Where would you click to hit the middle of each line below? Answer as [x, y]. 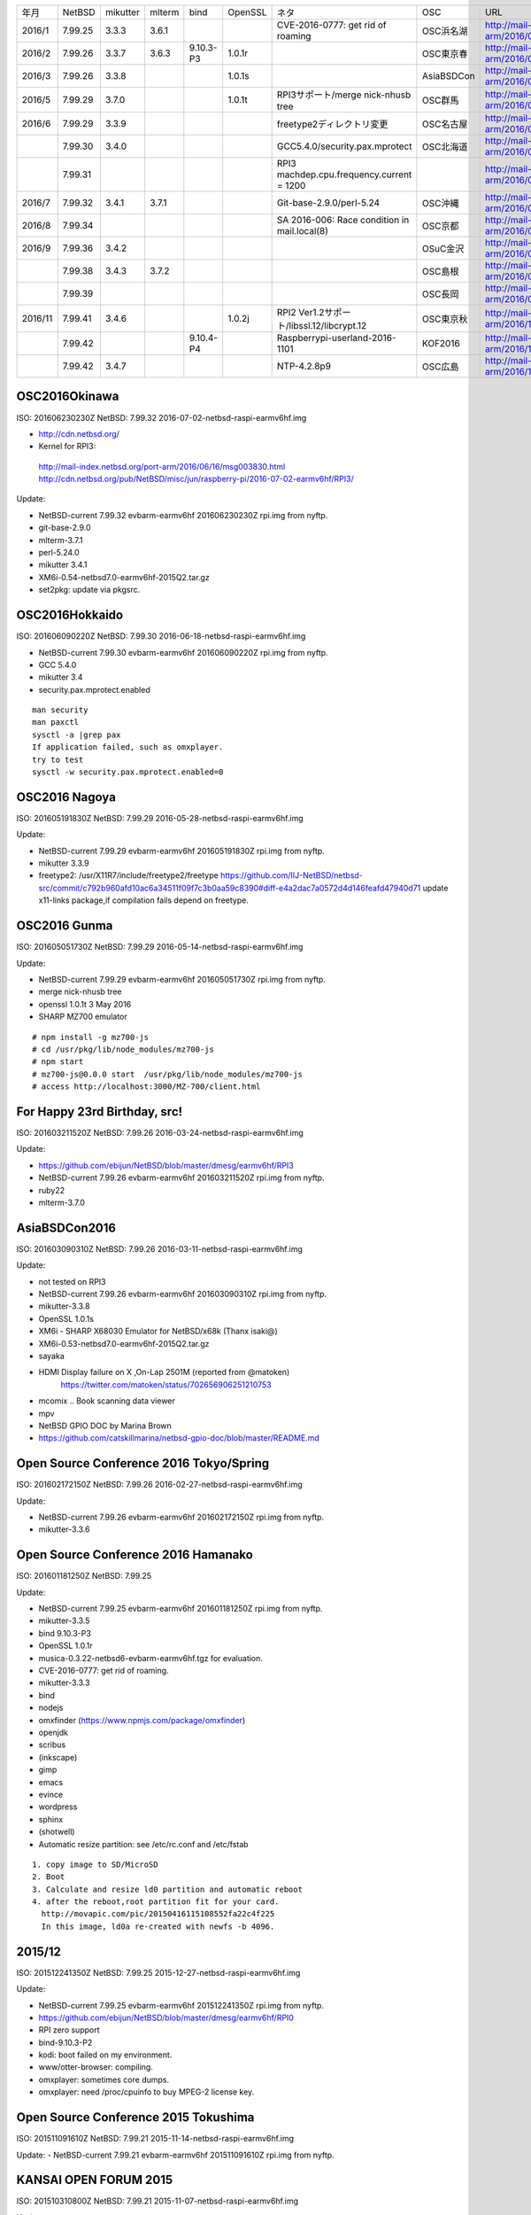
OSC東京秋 [445, 319]
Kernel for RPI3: [67, 447]
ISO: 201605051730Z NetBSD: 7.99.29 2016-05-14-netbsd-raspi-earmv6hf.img [160, 947]
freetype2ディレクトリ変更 [332, 124]
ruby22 [52, 1190]
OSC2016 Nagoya [66, 797]
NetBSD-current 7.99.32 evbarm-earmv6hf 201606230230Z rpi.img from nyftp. [183, 515]
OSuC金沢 [443, 249]
